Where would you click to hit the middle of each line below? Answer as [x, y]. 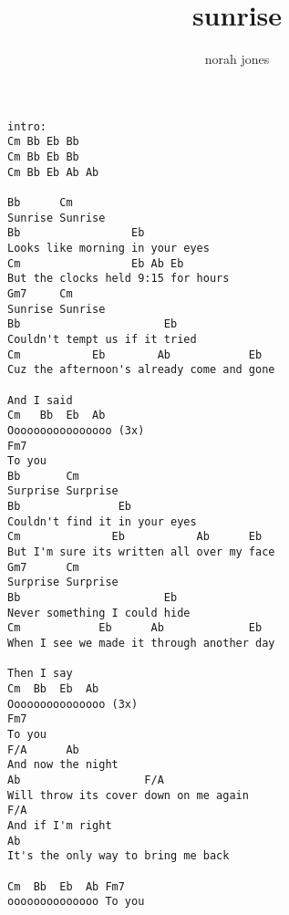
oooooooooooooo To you [76, 902]
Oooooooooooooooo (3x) [76, 430]
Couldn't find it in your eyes [102, 521]
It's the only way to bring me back [119, 856]
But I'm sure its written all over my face [141, 552]
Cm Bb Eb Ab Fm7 [66, 886]
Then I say [40, 674]
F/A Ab [43, 749]
